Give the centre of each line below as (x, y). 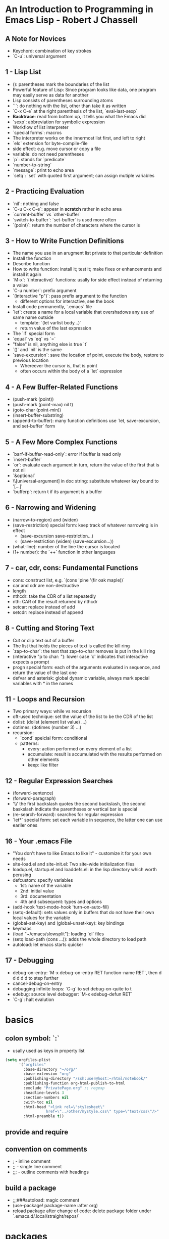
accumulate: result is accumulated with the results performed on (95, 754)
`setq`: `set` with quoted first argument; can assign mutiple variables (83, 175)
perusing (22, 875)
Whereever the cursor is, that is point (59, 366)
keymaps (22, 928)
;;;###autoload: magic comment (46, 1200)
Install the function (32, 258)
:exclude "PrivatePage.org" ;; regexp (64, 1088)
